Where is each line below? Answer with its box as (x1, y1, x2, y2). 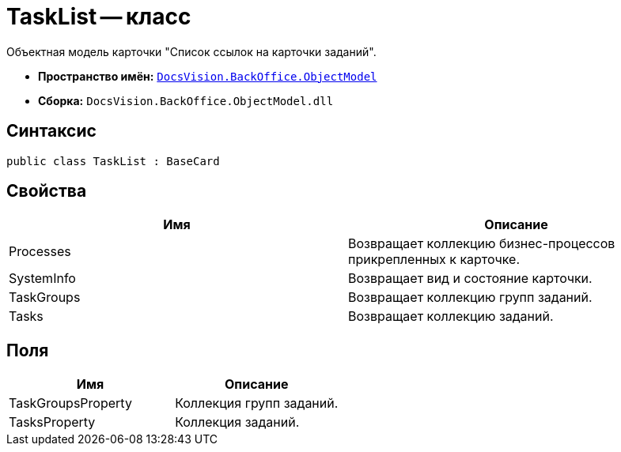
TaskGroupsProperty (9, 395, 132, 412)
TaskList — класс (6, 3, 191, 30)
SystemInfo (9, 270, 76, 287)
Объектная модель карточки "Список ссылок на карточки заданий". (6, 44, 377, 58)
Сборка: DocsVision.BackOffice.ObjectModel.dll (38, 93, 334, 107)
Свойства (6, 181, 87, 202)
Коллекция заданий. (175, 414, 300, 431)
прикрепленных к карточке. (348, 251, 520, 268)
